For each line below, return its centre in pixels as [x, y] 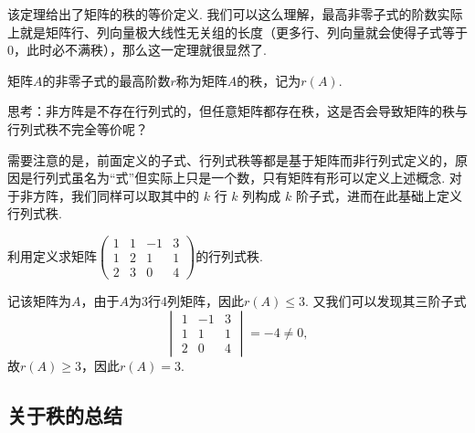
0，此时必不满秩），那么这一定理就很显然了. [137, 50]
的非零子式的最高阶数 [106, 80]
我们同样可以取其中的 [135, 195]
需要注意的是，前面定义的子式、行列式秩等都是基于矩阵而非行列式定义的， [231, 159]
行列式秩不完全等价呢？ [78, 128]
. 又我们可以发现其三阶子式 [385, 301]
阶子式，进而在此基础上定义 [379, 195]
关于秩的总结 [65, 414]
